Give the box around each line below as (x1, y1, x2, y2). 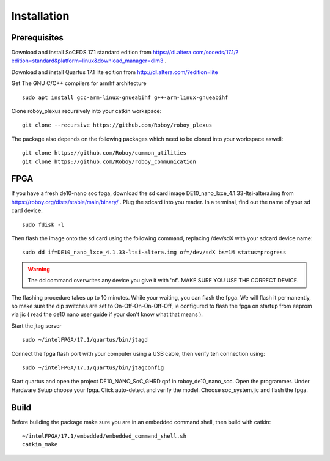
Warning (28, 265, 50, 273)
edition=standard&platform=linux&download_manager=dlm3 (11, 57, 164, 64)
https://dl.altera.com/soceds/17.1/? (153, 49, 239, 56)
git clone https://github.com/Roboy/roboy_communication (22, 158, 197, 165)
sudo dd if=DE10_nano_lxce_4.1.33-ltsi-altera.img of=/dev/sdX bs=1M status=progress (22, 249, 287, 256)
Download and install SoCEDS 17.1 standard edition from (11, 49, 152, 56)
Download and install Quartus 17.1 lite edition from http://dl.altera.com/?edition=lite (11, 68, 218, 76)
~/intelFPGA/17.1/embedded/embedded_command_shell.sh (22, 433, 186, 440)
